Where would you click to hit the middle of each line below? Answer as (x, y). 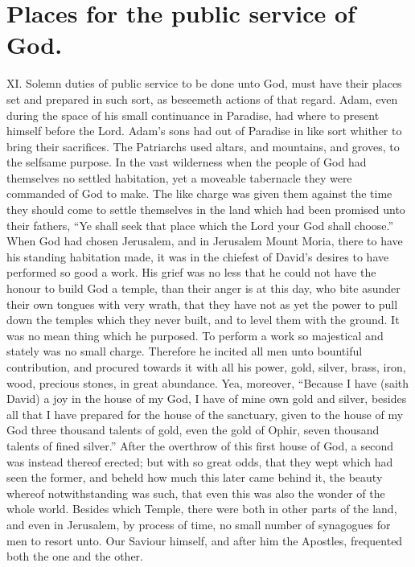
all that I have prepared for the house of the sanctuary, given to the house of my (205, 414)
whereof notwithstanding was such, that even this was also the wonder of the (196, 493)
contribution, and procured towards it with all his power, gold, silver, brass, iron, (206, 367)
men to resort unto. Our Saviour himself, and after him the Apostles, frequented (205, 540)
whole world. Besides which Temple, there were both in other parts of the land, (202, 509)
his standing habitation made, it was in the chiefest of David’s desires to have (198, 256)
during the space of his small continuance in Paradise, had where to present (193, 115)
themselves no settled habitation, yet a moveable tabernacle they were (179, 177)
